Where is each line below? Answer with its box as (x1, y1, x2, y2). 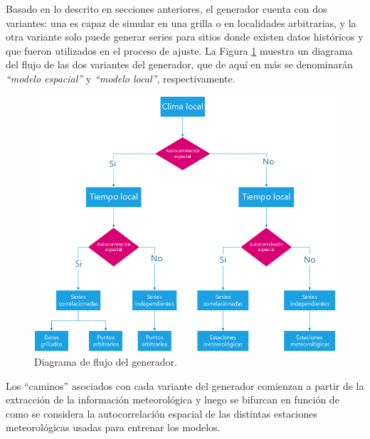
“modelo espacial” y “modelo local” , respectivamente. (6, 70, 236, 85)
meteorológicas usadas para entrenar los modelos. (6, 420, 221, 435)
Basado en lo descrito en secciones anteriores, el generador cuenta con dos (6, 1, 327, 16)
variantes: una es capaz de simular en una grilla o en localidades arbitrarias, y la (6, 15, 356, 30)
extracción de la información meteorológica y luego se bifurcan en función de (6, 392, 339, 407)
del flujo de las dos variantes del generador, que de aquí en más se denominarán (6, 57, 353, 72)
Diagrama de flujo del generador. (34, 354, 177, 369)
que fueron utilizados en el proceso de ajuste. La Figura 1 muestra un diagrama (6, 43, 353, 58)
